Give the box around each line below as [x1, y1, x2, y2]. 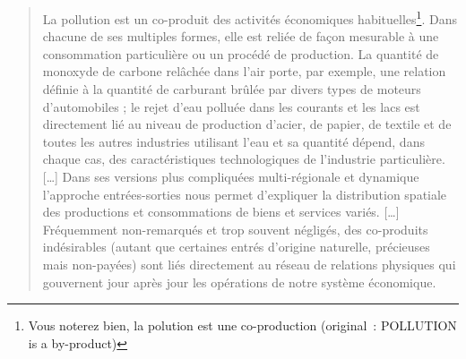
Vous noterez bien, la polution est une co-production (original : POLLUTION [28, 316, 457, 335]
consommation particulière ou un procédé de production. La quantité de [42, 44, 439, 63]
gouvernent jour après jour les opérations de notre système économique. [42, 272, 436, 291]
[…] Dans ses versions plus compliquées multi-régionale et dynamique [42, 167, 419, 185]
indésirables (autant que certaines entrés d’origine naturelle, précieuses [42, 237, 430, 256]
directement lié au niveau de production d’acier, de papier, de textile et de [42, 115, 452, 133]
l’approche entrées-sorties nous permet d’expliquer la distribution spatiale [42, 184, 447, 203]
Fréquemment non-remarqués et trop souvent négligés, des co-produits [42, 219, 428, 238]
